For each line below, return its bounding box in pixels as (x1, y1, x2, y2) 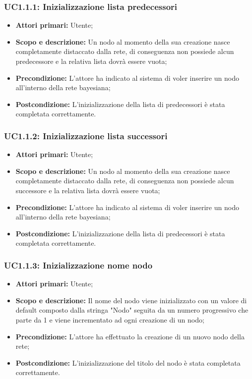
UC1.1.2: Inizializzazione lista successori (4, 129, 168, 142)
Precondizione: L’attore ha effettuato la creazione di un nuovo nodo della (15, 331, 245, 341)
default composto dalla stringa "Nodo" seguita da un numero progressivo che (15, 305, 249, 315)
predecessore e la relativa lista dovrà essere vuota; (15, 56, 167, 66)
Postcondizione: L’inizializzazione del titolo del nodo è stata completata (15, 357, 241, 368)
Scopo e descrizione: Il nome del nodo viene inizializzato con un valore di (15, 295, 247, 305)
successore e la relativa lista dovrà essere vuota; (15, 185, 160, 195)
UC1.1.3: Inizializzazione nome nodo (4, 259, 153, 271)
